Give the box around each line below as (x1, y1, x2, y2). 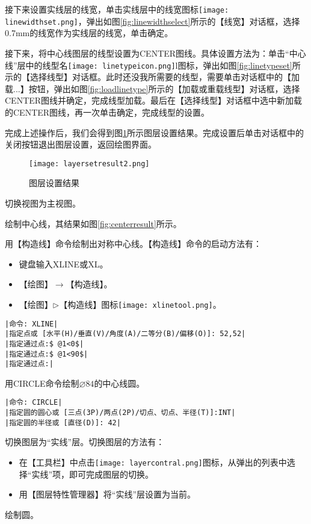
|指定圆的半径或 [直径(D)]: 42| (5, 418, 121, 427)
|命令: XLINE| (5, 319, 58, 328)
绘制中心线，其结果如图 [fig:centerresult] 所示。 (5, 217, 182, 229)
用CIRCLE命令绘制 (5, 376, 79, 389)
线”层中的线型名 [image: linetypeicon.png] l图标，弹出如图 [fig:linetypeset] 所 (5, 58, 301, 71)
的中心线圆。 (94, 376, 145, 389)
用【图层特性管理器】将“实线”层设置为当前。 (19, 488, 196, 501)
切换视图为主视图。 (5, 196, 81, 209)
